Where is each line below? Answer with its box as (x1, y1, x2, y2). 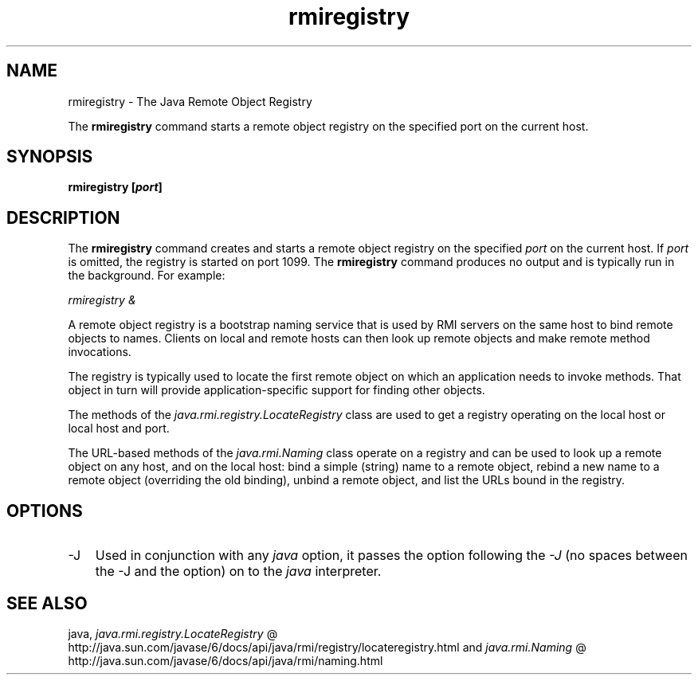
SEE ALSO (6, 593, 88, 613)
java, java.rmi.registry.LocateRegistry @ (68, 626, 278, 640)
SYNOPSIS (6, 147, 93, 167)
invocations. (68, 345, 131, 359)
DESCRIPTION (6, 207, 120, 228)
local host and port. (68, 421, 170, 436)
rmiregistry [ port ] (68, 180, 163, 194)
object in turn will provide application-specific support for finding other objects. (68, 383, 485, 397)
